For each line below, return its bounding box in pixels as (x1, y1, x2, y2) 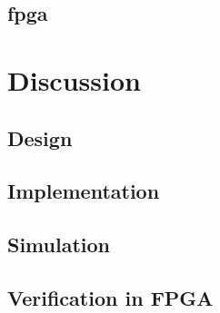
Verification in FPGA (7, 283, 214, 311)
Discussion (7, 61, 141, 98)
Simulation (7, 230, 111, 259)
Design (7, 123, 73, 152)
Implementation (7, 177, 160, 205)
